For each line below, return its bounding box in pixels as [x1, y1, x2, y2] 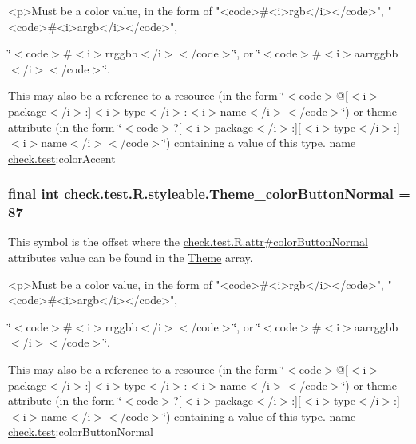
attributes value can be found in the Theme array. [8, 249, 253, 266]
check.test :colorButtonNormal [8, 423, 153, 440]
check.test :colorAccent [8, 149, 116, 166]
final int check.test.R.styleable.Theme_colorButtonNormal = [8, 184, 410, 204]
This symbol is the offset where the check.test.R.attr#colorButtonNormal [8, 233, 368, 250]
